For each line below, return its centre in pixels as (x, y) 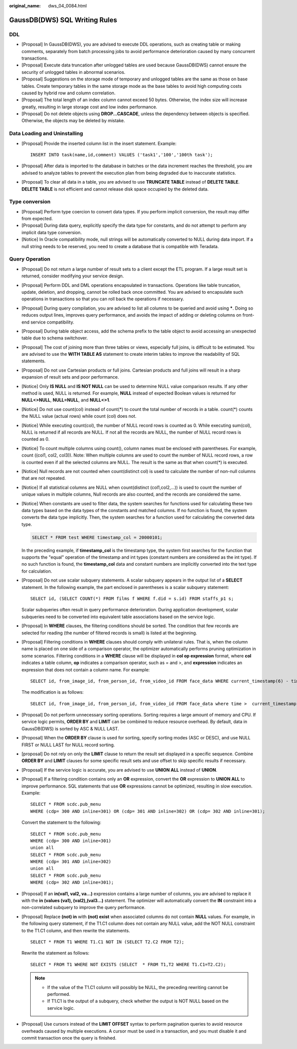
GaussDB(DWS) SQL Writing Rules (63, 20)
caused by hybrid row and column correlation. (69, 93)
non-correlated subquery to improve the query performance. (83, 908)
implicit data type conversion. (52, 232)
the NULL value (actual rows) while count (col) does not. (79, 416)
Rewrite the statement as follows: (55, 953)
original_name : (25, 6)
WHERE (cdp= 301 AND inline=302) (71, 862)
